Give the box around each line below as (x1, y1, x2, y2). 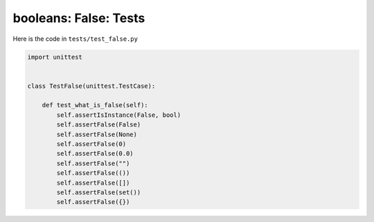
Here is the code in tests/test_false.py (12, 35, 139, 43)
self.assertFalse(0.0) (56, 149, 134, 158)
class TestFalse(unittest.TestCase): (27, 82, 156, 90)
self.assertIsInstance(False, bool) (56, 111, 181, 119)
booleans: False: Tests (12, 10, 145, 26)
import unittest (27, 53, 83, 61)
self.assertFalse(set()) (56, 189, 141, 196)
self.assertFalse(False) (56, 121, 141, 129)
